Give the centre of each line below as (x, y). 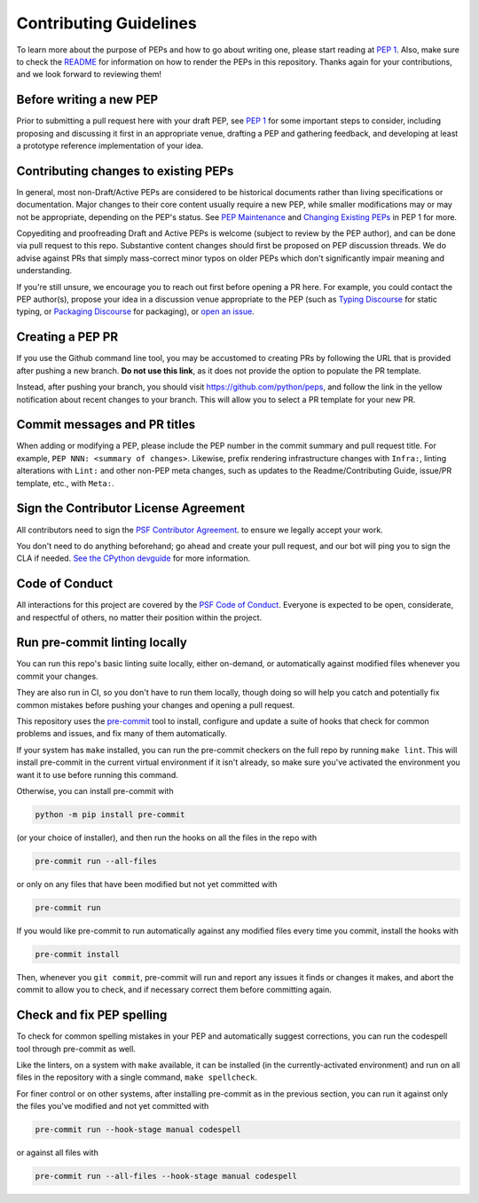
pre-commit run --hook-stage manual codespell (138, 1130)
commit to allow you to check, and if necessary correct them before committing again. (174, 990)
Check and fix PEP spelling (92, 1015)
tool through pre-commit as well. (76, 1049)
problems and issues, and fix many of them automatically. (122, 734)
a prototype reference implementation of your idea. (110, 145)
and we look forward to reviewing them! (89, 75)
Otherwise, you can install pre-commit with (95, 791)
